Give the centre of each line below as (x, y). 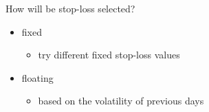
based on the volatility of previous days (121, 101)
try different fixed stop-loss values (109, 55)
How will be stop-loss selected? (70, 8)
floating (37, 77)
